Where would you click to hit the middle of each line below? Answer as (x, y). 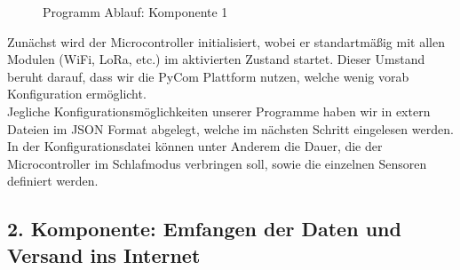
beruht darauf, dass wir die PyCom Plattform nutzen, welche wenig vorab (208, 76)
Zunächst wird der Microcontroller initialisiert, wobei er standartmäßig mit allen (226, 41)
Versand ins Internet (104, 254)
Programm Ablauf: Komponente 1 (135, 12)
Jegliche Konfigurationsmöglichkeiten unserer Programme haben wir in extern (219, 111)
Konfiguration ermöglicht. (77, 94)
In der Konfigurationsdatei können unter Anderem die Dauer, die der (195, 146)
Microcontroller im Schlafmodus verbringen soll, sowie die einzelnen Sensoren (217, 163)
